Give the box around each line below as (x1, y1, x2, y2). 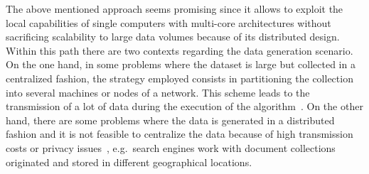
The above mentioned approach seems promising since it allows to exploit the (6, 1, 343, 16)
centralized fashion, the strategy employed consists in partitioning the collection (6, 70, 353, 85)
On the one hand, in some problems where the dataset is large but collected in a (6, 57, 355, 72)
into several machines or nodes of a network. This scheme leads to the (6, 85, 310, 99)
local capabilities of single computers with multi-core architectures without (6, 15, 331, 30)
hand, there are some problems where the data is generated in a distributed (6, 112, 335, 127)
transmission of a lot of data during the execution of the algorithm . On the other (6, 99, 363, 114)
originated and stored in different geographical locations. (6, 154, 252, 169)
